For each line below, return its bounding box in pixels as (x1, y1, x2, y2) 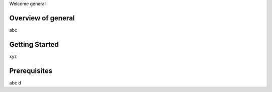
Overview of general (9, 14, 75, 22)
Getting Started (9, 40, 59, 49)
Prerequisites (9, 66, 52, 75)
